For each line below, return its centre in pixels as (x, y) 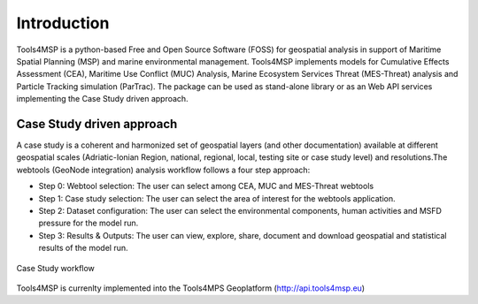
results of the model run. (83, 248)
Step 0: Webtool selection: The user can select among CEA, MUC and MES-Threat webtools (206, 186)
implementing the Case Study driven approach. (103, 99)
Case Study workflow (55, 268)
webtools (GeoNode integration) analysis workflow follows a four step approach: (163, 170)
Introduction (63, 23)
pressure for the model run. (89, 223)
